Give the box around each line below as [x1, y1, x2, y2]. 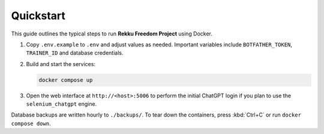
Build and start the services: [26, 60, 96, 67]
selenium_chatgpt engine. [26, 100, 97, 108]
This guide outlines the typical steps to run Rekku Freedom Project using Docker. [11, 30, 213, 37]
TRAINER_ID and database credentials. [26, 49, 124, 56]
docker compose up [38, 76, 93, 84]
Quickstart [11, 9, 66, 22]
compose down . [11, 120, 51, 127]
